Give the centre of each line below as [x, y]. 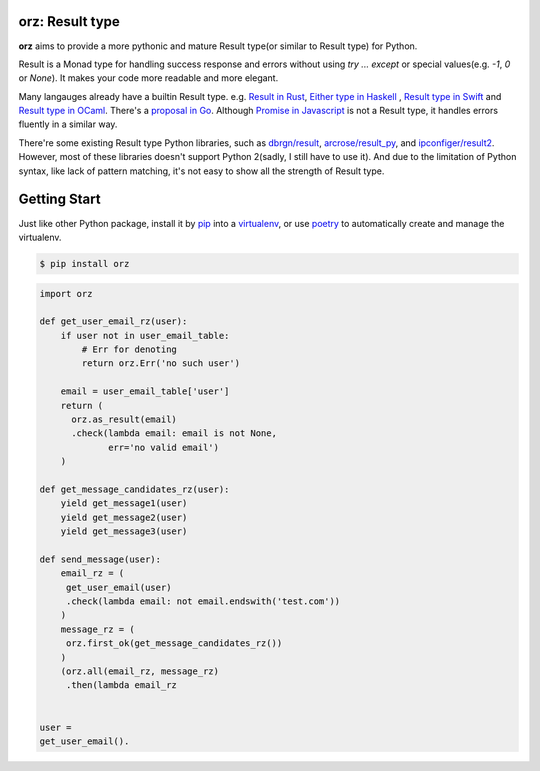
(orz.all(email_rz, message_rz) [140, 671]
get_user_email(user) [118, 587]
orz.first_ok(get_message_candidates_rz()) [174, 643]
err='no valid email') [164, 447]
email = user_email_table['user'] [145, 391]
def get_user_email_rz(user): [113, 321]
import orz [66, 293]
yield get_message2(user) [124, 517]
